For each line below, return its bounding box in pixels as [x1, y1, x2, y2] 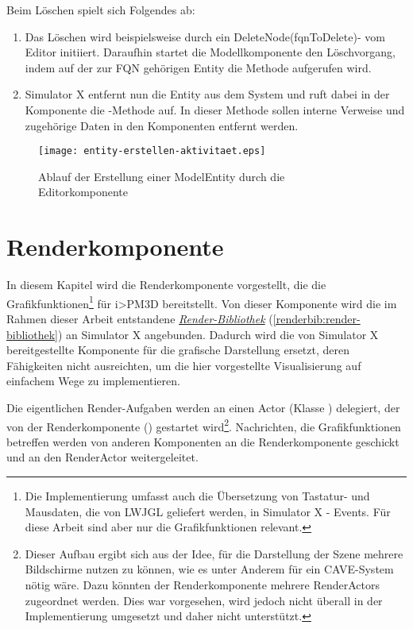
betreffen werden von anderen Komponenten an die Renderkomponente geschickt [6, 433, 399, 450]
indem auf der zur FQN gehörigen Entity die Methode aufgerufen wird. [25, 59, 372, 75]
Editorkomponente [38, 183, 129, 200]
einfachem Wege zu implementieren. [6, 372, 180, 389]
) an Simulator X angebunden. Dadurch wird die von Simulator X [57, 326, 379, 342]
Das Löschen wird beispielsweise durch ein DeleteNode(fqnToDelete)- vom [25, 28, 385, 44]
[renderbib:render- [272, 310, 361, 326]
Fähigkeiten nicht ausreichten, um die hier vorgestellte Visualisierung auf [6, 357, 361, 373]
